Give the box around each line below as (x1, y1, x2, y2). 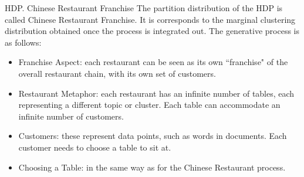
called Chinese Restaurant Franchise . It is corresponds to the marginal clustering (5, 13, 296, 25)
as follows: (5, 36, 42, 48)
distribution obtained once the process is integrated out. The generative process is (5, 25, 300, 37)
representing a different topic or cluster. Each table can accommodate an (18, 98, 281, 111)
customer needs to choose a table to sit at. (18, 141, 171, 153)
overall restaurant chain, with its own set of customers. (18, 67, 216, 79)
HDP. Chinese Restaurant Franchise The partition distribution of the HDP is (5, 2, 283, 13)
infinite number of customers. (18, 110, 124, 122)
